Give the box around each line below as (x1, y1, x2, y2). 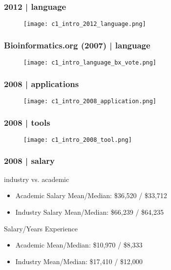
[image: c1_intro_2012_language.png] (23, 21, 146, 28)
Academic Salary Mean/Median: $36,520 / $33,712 (15, 190, 167, 201)
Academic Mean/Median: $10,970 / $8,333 (15, 240, 143, 250)
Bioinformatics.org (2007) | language (4, 39, 150, 51)
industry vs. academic (4, 174, 69, 184)
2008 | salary (4, 155, 55, 167)
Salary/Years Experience (4, 223, 78, 233)
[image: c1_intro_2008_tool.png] (23, 136, 132, 143)
